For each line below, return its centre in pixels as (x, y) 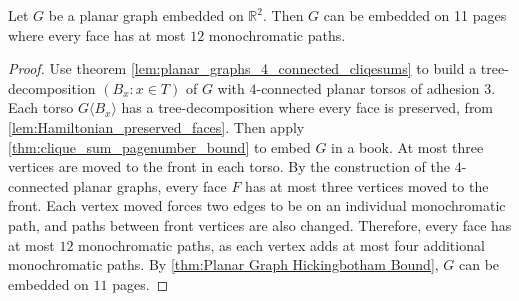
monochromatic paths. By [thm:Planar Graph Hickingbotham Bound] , (223, 264)
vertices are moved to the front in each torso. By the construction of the (229, 166)
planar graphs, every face (150, 185)
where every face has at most (97, 34)
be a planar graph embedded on (146, 15)
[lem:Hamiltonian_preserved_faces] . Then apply (156, 126)
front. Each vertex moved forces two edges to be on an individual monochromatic (257, 205)
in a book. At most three (407, 146)
